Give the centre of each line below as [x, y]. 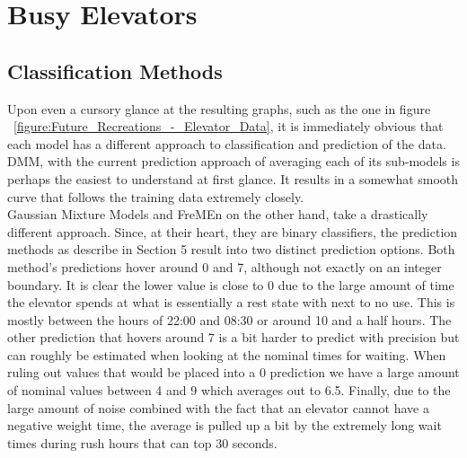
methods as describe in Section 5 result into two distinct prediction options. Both [231, 249]
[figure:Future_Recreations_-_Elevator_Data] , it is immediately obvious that [229, 126]
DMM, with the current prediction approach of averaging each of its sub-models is [233, 161]
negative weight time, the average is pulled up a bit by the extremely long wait [225, 425]
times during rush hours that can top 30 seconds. [142, 442]
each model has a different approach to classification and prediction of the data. [227, 143]
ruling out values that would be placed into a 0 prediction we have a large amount [233, 372]
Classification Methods [115, 70]
